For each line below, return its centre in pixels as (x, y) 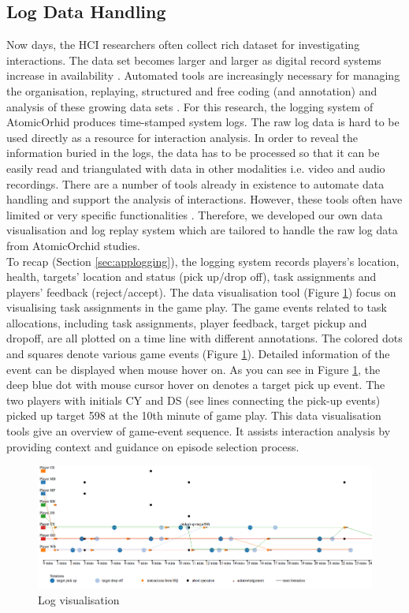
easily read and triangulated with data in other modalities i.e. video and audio (196, 168)
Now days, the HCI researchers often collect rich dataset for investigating (183, 45)
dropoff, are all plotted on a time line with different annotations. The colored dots (204, 338)
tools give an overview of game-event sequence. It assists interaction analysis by (199, 431)
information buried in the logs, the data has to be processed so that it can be (193, 153)
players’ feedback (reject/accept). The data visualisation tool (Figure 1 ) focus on (201, 292)
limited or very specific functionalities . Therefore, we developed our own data (195, 214)
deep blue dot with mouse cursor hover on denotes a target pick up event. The (196, 385)
